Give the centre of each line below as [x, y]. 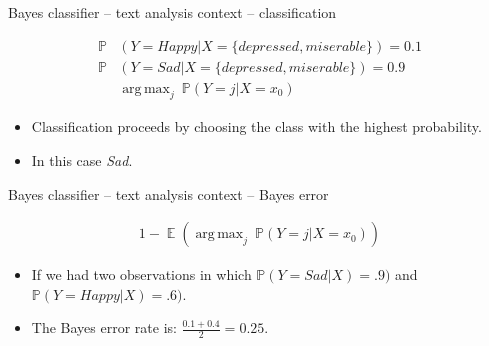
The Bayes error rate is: [104, 327]
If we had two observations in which [141, 274]
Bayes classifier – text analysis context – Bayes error [168, 193]
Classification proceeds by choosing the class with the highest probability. [256, 126]
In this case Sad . [82, 160]
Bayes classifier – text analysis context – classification [172, 12]
